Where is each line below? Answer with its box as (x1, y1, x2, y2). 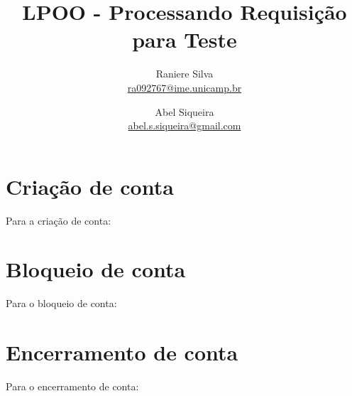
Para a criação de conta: (6, 213, 111, 228)
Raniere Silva (155, 66, 214, 81)
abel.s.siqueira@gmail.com (128, 118, 241, 133)
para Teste (132, 25, 237, 54)
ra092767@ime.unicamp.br (127, 80, 242, 95)
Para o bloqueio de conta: (6, 296, 117, 311)
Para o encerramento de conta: (6, 379, 139, 394)
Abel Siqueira (155, 104, 214, 119)
